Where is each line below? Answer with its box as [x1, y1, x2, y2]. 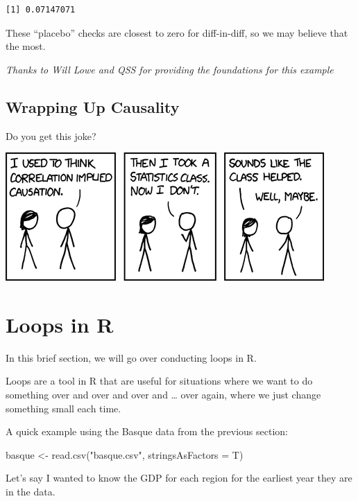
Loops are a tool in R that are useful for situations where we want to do [6, 373, 313, 388]
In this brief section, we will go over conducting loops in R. [6, 350, 257, 364]
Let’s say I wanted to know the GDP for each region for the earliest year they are [6, 471, 352, 485]
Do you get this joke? [6, 128, 96, 143]
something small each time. [6, 401, 121, 415]
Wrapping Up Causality [6, 96, 180, 117]
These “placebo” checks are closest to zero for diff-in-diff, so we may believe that [6, 25, 348, 39]
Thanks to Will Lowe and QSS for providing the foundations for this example [6, 62, 334, 76]
